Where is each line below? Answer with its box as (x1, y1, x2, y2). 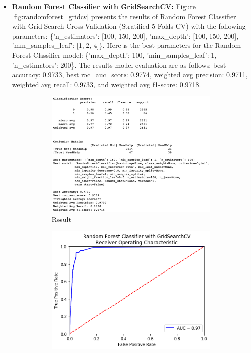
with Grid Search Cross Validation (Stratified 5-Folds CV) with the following (12, 21, 246, 31)
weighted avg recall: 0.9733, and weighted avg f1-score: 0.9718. (12, 79, 201, 89)
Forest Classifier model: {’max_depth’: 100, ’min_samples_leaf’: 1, (12, 49, 217, 60)
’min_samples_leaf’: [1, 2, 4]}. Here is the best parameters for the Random (12, 40, 241, 50)
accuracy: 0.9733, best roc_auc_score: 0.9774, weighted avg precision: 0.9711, (12, 69, 248, 80)
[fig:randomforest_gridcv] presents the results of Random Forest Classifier (12, 11, 236, 21)
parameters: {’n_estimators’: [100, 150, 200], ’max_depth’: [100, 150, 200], (12, 30, 239, 41)
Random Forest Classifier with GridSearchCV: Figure (12, 1, 196, 11)
